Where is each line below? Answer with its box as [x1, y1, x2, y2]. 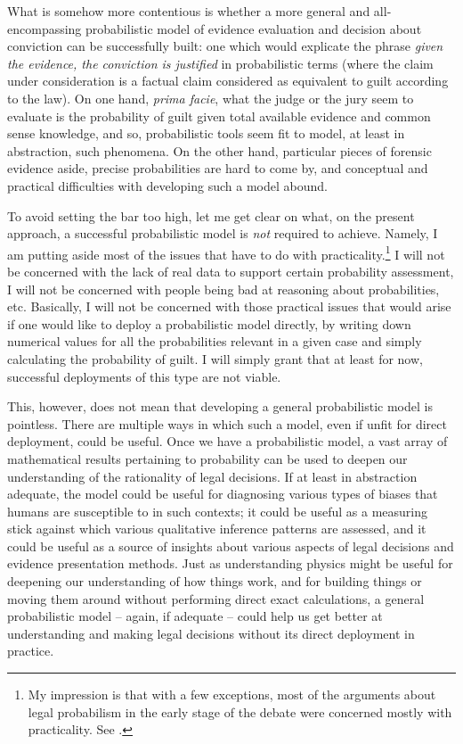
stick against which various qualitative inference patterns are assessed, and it [7, 519, 426, 538]
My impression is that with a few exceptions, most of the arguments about [28, 685, 436, 704]
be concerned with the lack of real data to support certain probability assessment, [7, 261, 454, 280]
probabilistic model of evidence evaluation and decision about [85, 19, 422, 37]
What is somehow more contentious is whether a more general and [7, 2, 370, 20]
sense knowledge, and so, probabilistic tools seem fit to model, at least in [7, 124, 405, 143]
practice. [7, 641, 54, 660]
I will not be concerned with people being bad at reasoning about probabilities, [7, 279, 440, 298]
